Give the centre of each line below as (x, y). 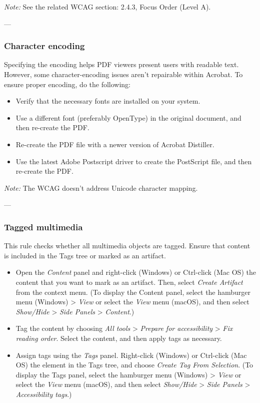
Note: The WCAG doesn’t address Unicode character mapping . (101, 187)
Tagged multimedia (43, 227)
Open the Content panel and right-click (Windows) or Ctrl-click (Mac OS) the (136, 272)
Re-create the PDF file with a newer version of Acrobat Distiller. (115, 144)
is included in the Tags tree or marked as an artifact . (85, 255)
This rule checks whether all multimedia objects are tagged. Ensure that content (127, 246)
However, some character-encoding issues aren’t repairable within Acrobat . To (123, 74)
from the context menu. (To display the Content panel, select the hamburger (133, 292)
